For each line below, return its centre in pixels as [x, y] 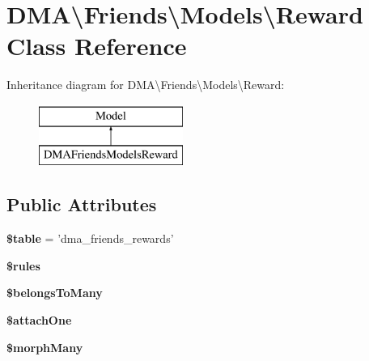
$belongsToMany [55, 293]
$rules [23, 265]
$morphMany [45, 347]
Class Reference [97, 46]
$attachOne [39, 320]
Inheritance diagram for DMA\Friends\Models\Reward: [146, 85]
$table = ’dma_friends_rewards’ [90, 238]
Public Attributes [82, 204]
